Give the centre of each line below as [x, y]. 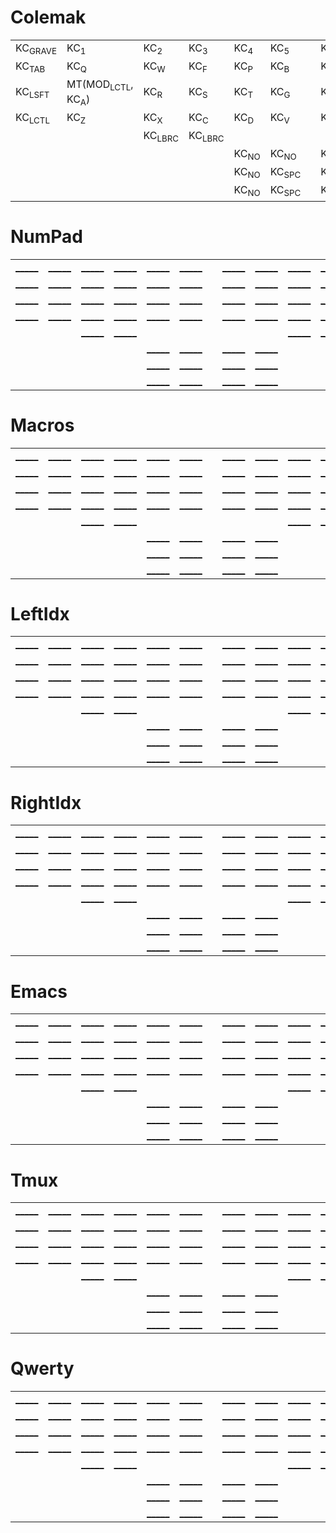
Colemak [48, 17]
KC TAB [30, 67]
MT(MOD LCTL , [100, 85]
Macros [42, 425]
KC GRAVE [36, 49]
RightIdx [46, 802]
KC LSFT [32, 92]
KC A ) [78, 100]
